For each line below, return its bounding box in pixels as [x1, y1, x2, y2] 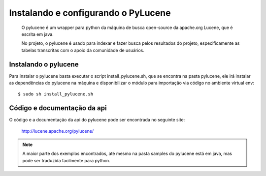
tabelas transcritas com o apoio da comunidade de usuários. [21, 47, 145, 53]
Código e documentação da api [9, 104, 107, 113]
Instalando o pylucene [9, 60, 79, 68]
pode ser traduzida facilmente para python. [22, 157, 110, 163]
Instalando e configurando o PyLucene [9, 7, 171, 18]
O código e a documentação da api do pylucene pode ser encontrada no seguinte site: [9, 117, 185, 123]
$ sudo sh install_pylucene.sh [18, 91, 94, 97]
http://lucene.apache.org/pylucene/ [21, 128, 94, 134]
